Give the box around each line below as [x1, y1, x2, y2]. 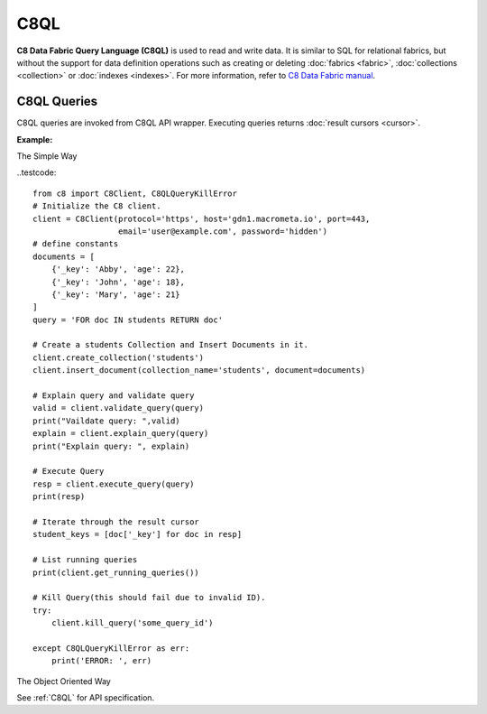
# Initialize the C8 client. [32, 201, 161, 211]
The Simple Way [16, 151, 78, 162]
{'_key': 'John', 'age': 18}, [51, 276, 185, 287]
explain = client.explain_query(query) [32, 429, 209, 439]
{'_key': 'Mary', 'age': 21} [51, 289, 180, 300]
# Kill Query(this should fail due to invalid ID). [32, 592, 266, 603]
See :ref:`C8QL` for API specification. [16, 692, 155, 703]
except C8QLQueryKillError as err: [32, 643, 190, 654]
